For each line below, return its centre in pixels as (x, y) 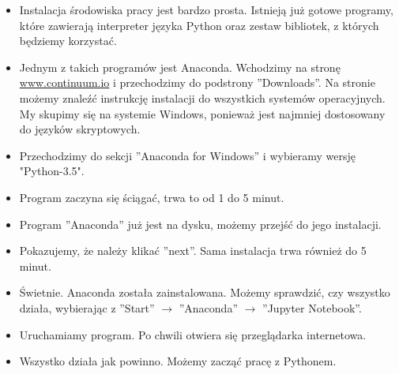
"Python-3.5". (52, 171)
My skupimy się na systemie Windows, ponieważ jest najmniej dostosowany (202, 113)
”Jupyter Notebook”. (312, 307)
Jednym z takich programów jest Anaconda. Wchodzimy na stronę (180, 67)
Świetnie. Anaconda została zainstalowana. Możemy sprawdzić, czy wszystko (205, 292)
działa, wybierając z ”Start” (87, 307)
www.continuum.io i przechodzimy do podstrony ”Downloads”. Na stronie (197, 82)
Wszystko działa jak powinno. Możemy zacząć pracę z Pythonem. (178, 361)
